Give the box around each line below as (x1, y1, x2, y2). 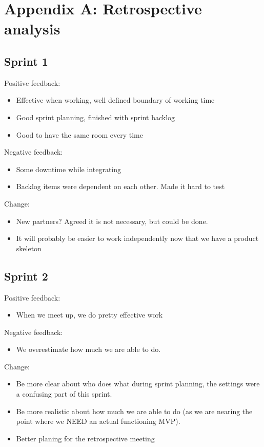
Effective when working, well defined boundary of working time (16, 95, 215, 105)
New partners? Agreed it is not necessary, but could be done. (16, 215, 208, 226)
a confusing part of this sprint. (16, 388, 112, 399)
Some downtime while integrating (16, 163, 121, 174)
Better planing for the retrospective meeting (16, 433, 155, 443)
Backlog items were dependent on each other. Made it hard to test (16, 181, 225, 192)
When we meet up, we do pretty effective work (16, 309, 163, 320)
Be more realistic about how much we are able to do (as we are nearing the (16, 405, 253, 416)
